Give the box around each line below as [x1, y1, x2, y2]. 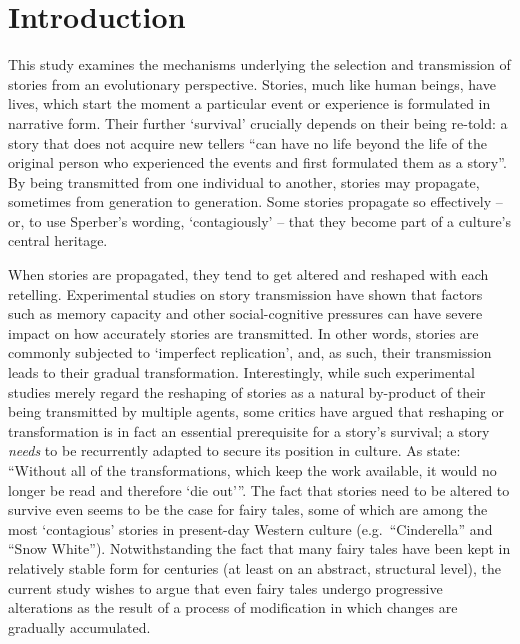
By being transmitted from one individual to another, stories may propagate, [8, 171, 480, 192]
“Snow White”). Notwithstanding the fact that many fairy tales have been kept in [8, 538, 511, 559]
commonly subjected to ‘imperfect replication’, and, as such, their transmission [8, 342, 492, 363]
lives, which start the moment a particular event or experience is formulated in [8, 93, 491, 114]
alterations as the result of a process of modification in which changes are [8, 597, 458, 618]
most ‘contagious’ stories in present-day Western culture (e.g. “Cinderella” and [8, 518, 493, 539]
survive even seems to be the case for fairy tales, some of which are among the [8, 499, 488, 520]
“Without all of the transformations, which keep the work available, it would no [8, 460, 497, 480]
